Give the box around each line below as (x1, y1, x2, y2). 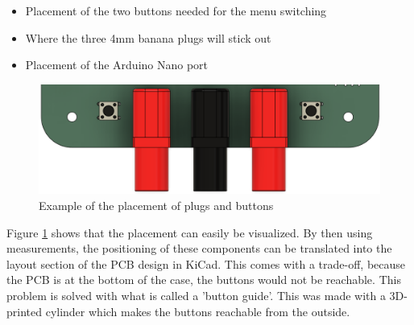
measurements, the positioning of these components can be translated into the (6, 240, 392, 257)
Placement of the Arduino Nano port (25, 56, 209, 73)
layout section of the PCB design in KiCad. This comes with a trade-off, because (6, 255, 406, 272)
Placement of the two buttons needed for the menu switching (25, 2, 327, 19)
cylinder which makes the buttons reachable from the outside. (45, 302, 350, 319)
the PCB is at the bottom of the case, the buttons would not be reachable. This (6, 271, 401, 288)
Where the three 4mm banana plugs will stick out (25, 29, 271, 46)
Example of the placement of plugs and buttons (39, 197, 274, 214)
